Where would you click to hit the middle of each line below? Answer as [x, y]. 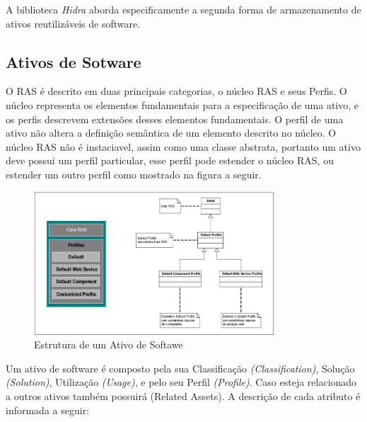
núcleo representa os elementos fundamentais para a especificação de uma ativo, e [182, 104]
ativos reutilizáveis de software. [73, 23]
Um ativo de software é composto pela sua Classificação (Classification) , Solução [180, 368]
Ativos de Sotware [74, 61]
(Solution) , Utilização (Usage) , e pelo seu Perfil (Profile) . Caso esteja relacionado [181, 382]
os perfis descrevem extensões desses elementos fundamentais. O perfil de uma [175, 119]
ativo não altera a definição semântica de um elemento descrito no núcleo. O [171, 133]
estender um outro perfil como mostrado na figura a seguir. [134, 174]
